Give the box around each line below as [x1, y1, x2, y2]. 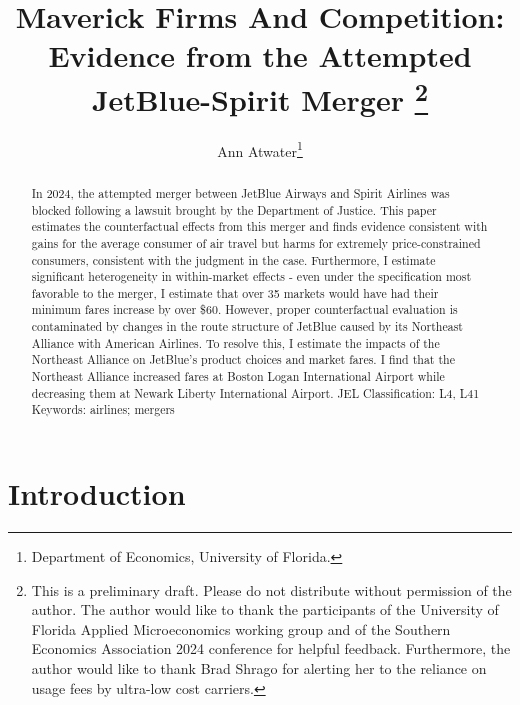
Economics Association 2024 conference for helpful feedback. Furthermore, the [31, 638, 511, 659]
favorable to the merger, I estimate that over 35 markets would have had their [31, 284, 439, 301]
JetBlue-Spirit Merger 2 [91, 74, 429, 119]
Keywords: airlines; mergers [31, 401, 175, 418]
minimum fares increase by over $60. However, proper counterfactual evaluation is [31, 301, 458, 318]
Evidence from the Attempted [48, 35, 472, 76]
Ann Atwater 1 [217, 137, 303, 161]
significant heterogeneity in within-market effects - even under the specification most [31, 268, 472, 285]
